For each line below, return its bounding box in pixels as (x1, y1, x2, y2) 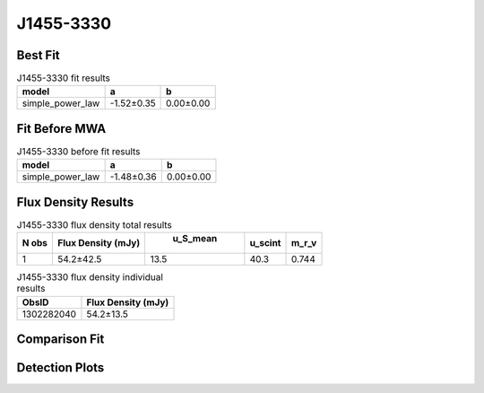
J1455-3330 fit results (16, 72, 111, 84)
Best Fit (16, 48, 60, 63)
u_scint (249, 237, 281, 249)
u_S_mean (172, 232, 218, 245)
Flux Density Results (16, 194, 134, 210)
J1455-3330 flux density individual (16, 271, 163, 284)
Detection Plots (16, 360, 105, 376)
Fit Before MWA (16, 121, 107, 136)
